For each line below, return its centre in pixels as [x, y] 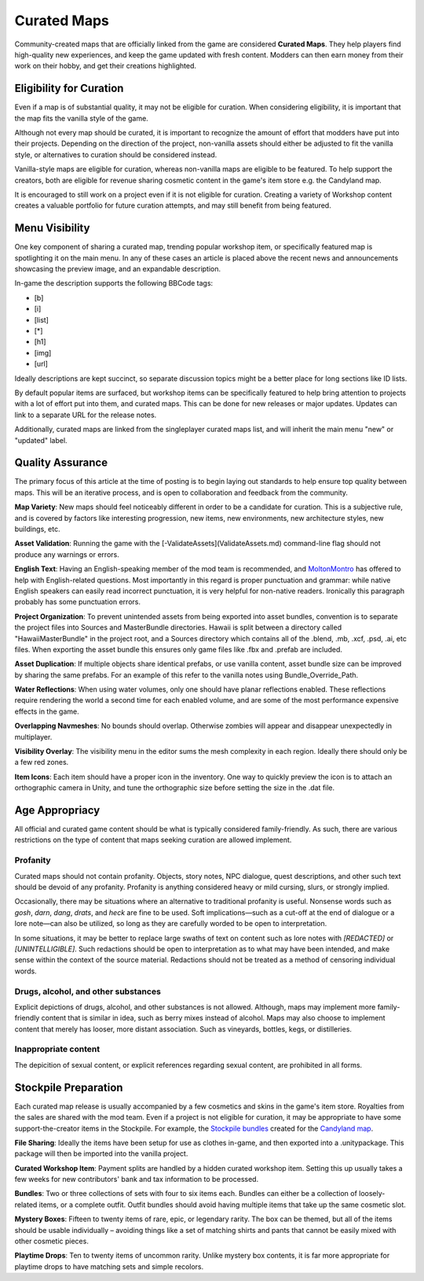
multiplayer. [33, 736]
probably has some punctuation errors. [78, 602]
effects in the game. [47, 711]
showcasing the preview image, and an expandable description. [118, 269]
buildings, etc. [37, 529]
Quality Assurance [61, 463]
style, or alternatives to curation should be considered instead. [116, 154]
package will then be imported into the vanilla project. [101, 1154]
